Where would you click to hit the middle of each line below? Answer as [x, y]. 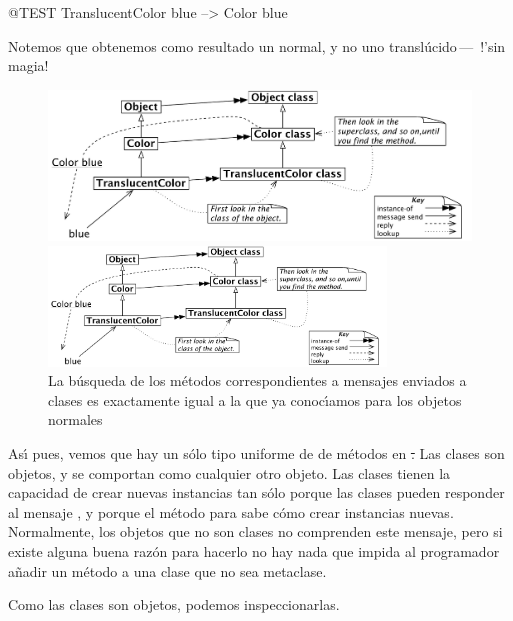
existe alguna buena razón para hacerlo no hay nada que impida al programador [254, 551]
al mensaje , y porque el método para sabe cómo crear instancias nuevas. [231, 511]
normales [75, 419]
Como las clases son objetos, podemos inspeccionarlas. [174, 604]
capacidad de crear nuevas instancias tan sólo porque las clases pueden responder [256, 492]
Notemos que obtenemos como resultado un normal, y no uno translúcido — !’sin [257, 45]
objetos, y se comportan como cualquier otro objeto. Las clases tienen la [229, 472]
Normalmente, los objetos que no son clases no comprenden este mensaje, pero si [255, 531]
